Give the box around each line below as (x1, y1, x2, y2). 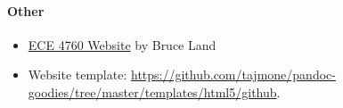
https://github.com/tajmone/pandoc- (130, 65, 336, 84)
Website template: (28, 65, 127, 84)
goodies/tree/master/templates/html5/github (28, 82, 277, 101)
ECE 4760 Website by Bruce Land (28, 35, 216, 54)
